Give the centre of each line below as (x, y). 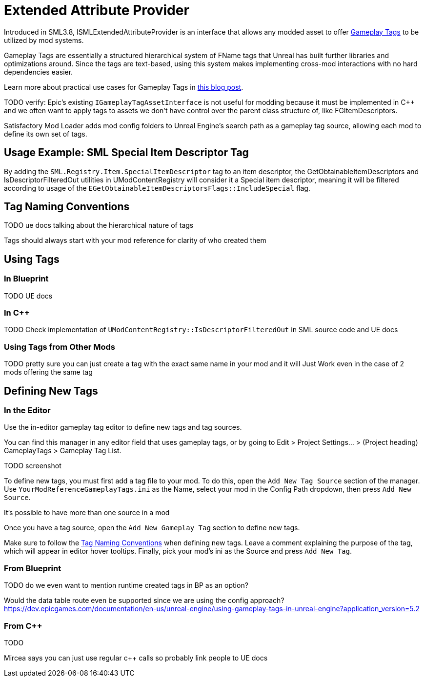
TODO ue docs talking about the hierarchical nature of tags (99, 225)
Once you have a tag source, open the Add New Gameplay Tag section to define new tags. (152, 528)
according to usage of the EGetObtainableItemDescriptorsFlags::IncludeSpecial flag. (157, 188)
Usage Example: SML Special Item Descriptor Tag (126, 153)
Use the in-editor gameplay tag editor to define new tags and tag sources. (123, 427)
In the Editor (27, 410)
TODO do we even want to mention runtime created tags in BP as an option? (126, 585)
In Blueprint (26, 279)
